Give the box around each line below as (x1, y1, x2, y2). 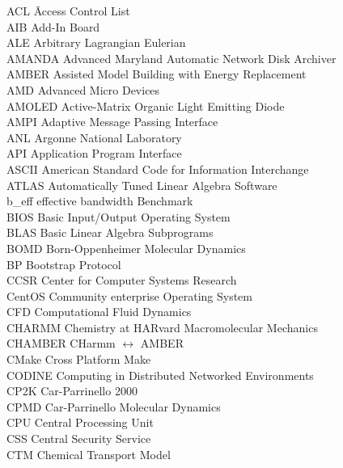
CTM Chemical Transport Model (6, 445, 171, 462)
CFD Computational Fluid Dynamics (6, 303, 192, 320)
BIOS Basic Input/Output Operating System (6, 208, 231, 225)
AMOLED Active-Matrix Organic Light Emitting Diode (6, 97, 285, 114)
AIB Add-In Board (6, 18, 100, 35)
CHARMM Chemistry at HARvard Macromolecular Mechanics (6, 318, 318, 335)
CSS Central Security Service (6, 430, 151, 447)
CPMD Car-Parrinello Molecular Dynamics (6, 398, 221, 415)
